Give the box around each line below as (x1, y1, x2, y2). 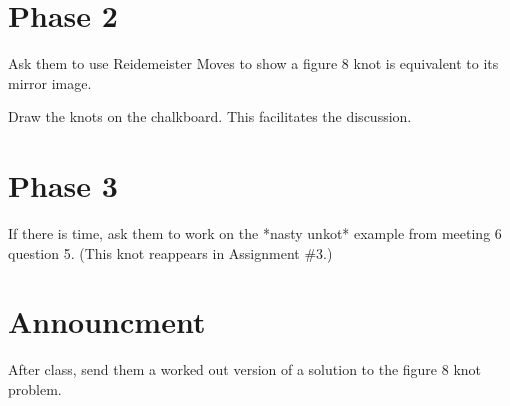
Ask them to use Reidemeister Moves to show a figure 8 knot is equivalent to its (8, 53, 499, 74)
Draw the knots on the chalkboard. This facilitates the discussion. (8, 106, 412, 127)
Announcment (8, 301, 206, 342)
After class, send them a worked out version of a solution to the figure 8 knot (8, 359, 482, 380)
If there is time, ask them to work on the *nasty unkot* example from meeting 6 (8, 223, 502, 244)
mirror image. (8, 72, 92, 93)
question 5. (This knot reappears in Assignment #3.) (8, 242, 333, 263)
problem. (8, 378, 62, 399)
